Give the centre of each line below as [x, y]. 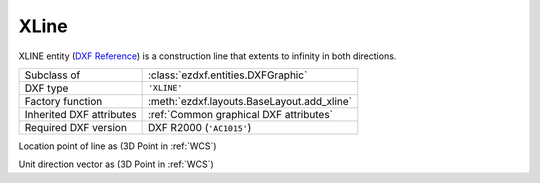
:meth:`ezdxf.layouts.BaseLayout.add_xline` [249, 101]
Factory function [63, 101]
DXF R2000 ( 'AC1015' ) [199, 127]
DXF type [46, 88]
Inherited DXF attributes [80, 114]
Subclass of [52, 75]
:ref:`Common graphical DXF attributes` [240, 114]
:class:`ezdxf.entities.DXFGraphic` [227, 75]
